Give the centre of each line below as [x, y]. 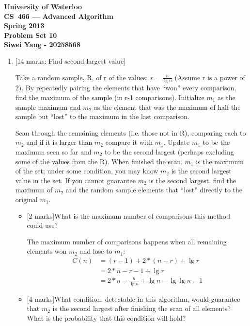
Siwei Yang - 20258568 [42, 44]
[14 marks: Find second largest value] [70, 60]
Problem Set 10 [31, 35]
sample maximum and [48, 107]
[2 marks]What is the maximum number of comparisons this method [128, 215]
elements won [47, 251]
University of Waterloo [43, 6]
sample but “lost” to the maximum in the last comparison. [102, 116]
